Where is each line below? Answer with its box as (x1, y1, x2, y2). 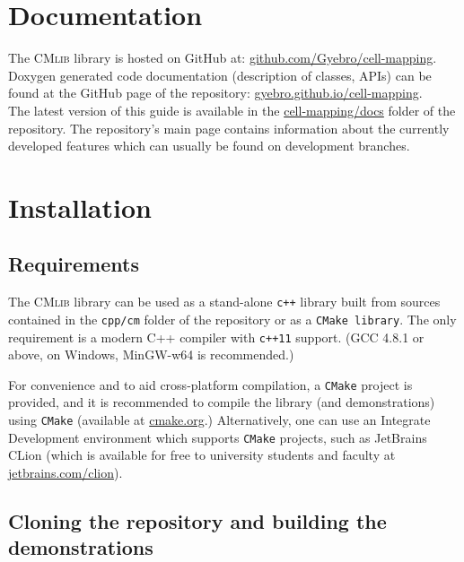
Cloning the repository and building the (8, 506, 387, 534)
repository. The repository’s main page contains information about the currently (8, 118, 450, 137)
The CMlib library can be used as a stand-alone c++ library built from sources (8, 292, 441, 311)
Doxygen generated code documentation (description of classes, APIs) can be (8, 65, 432, 84)
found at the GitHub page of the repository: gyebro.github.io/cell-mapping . (8, 83, 423, 102)
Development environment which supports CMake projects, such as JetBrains (8, 428, 427, 446)
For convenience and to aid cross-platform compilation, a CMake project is (8, 375, 413, 393)
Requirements (8, 250, 139, 278)
